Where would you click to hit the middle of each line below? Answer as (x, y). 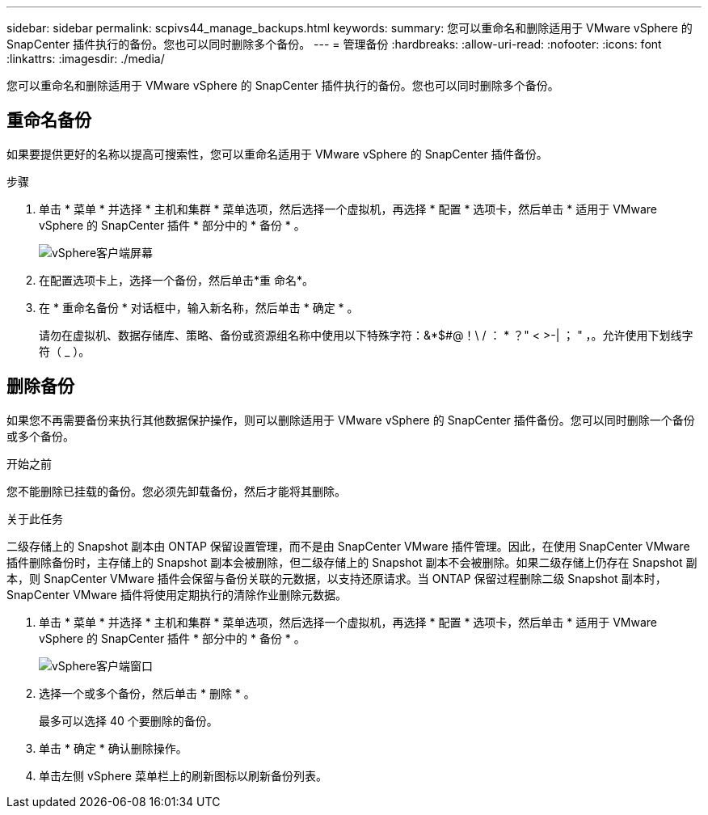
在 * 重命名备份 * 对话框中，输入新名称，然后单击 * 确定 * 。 (199, 307)
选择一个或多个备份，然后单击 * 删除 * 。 (147, 693)
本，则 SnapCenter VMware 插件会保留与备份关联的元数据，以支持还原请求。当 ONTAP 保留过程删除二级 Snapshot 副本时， (337, 578)
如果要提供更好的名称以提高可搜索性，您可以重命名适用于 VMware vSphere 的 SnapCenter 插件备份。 (277, 154)
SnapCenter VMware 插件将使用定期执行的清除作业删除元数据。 (177, 594)
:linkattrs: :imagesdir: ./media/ (86, 59)
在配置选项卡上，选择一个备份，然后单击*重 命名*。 (176, 280)
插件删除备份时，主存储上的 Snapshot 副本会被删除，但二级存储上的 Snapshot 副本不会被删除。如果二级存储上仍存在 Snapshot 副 (352, 562)
